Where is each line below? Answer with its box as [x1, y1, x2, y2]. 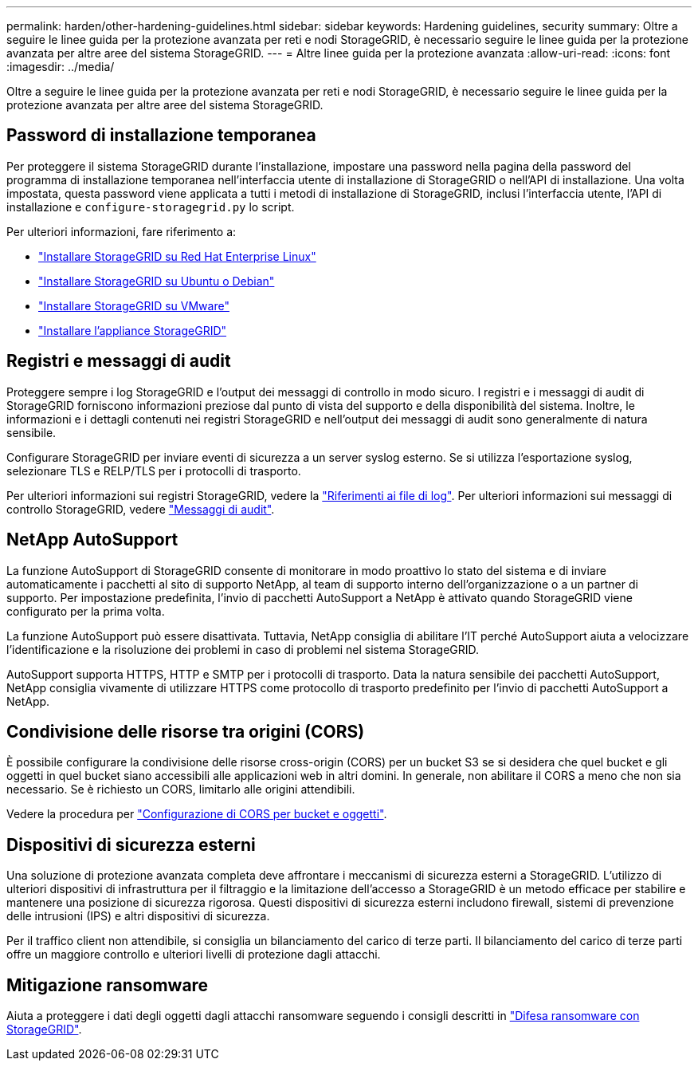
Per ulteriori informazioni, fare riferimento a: [6, 224, 237, 238]
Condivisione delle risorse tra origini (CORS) [6, 721, 365, 742]
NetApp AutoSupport [6, 530, 178, 550]
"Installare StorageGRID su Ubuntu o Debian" [38, 274, 275, 288]
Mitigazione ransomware [6, 974, 209, 995]
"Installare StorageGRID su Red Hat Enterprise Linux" [38, 249, 316, 263]
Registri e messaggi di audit [6, 351, 231, 372]
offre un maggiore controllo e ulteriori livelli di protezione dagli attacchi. [6, 947, 381, 962]
